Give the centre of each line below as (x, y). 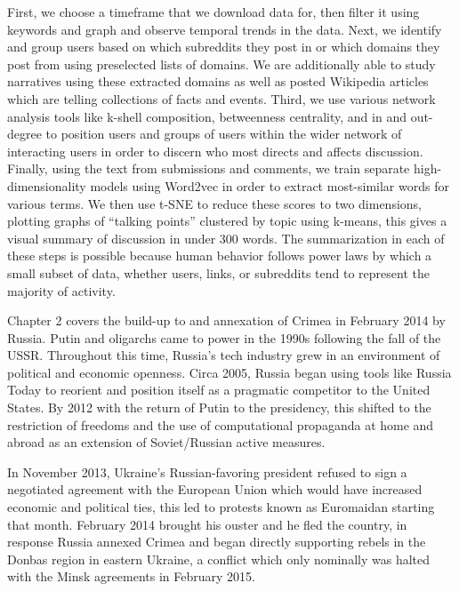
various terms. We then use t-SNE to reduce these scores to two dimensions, (215, 203)
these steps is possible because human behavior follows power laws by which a (220, 256)
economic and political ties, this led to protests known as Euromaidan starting (221, 507)
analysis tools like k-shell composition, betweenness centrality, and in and (207, 116)
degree (24, 134)
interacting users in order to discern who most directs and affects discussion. (215, 151)
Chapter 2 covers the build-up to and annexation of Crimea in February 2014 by (226, 320)
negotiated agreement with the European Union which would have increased (215, 489)
